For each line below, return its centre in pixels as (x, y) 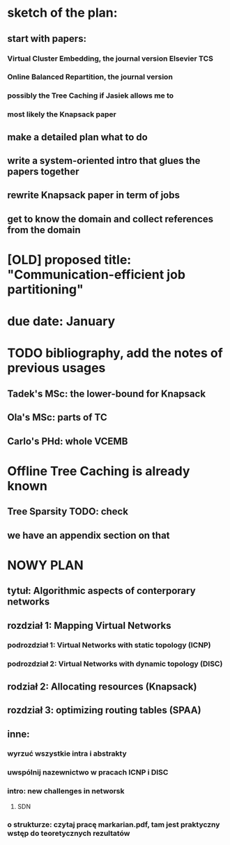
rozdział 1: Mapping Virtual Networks (90, 625)
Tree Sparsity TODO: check (68, 511)
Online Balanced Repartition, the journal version (90, 77)
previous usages (56, 368)
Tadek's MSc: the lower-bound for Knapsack (107, 394)
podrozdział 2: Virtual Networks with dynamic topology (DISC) (115, 664)
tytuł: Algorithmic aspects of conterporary (102, 591)
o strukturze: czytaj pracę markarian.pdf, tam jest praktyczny (114, 824)
